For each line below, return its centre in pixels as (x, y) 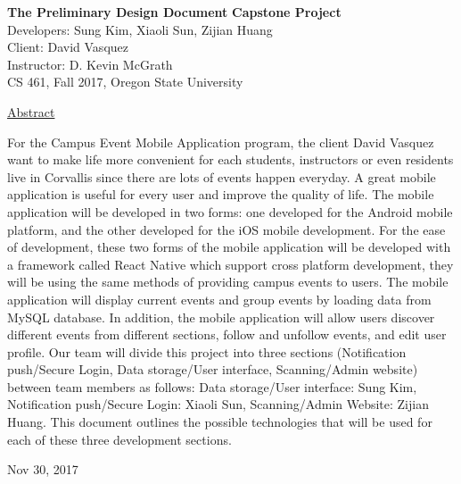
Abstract (31, 111)
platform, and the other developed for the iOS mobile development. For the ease (226, 229)
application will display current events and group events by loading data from (219, 299)
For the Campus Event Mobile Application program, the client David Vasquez (221, 142)
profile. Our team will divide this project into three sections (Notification (207, 351)
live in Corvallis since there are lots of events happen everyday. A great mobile (222, 176)
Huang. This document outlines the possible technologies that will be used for (220, 422)
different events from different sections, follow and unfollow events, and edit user (227, 334)
